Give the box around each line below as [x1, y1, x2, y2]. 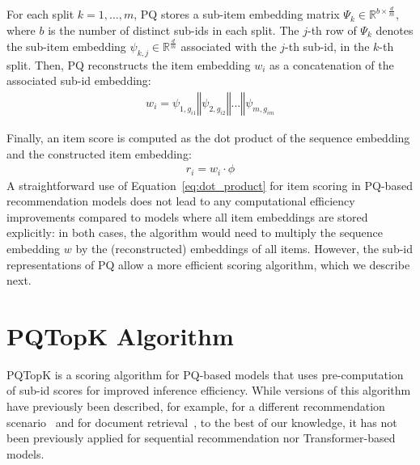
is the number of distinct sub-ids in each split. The [48, 21, 299, 38]
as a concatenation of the [269, 56, 394, 73]
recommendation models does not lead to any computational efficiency [6, 192, 355, 209]
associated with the [180, 37, 277, 54]
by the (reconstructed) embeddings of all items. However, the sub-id [75, 239, 414, 256]
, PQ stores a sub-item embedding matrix [134, 6, 340, 23]
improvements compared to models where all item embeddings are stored [6, 208, 368, 225]
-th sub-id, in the [285, 37, 370, 54]
